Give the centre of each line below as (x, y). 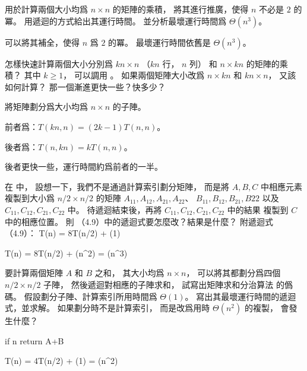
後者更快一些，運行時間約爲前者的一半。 (84, 167)
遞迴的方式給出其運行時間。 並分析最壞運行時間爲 (129, 20)
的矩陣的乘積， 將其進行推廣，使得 (181, 9)
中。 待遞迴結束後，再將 (115, 209)
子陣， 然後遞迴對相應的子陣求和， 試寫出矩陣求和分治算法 (159, 284)
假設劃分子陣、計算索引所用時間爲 (91, 296)
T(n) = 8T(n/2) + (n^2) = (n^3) (66, 253)
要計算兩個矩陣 (34, 273)
